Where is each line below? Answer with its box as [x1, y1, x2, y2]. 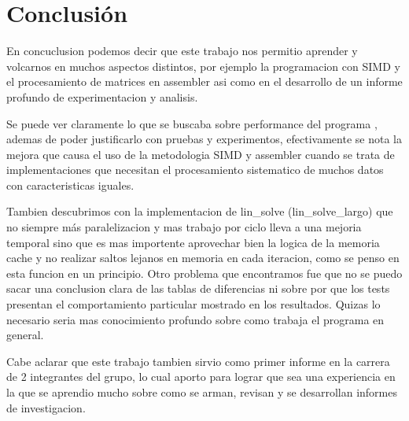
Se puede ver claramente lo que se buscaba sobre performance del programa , [6, 115, 378, 131]
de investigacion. [6, 399, 86, 415]
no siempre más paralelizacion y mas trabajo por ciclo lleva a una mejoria [6, 219, 362, 235]
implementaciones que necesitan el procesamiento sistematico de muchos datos [6, 161, 384, 178]
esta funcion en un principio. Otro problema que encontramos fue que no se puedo [6, 264, 403, 281]
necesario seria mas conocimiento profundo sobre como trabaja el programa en [6, 311, 385, 327]
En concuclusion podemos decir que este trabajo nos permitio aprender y [6, 42, 358, 59]
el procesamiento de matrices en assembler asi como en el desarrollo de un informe [6, 73, 403, 90]
